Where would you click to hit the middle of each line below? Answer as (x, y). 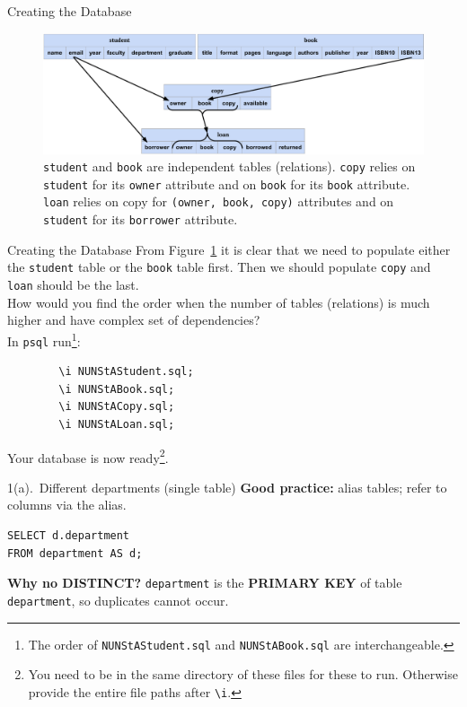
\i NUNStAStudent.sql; (126, 372)
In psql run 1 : (44, 339)
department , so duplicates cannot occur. (118, 600)
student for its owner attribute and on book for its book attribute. (227, 183)
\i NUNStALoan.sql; (117, 424)
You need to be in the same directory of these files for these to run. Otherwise (243, 674)
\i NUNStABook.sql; (117, 389)
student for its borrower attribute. (141, 219)
